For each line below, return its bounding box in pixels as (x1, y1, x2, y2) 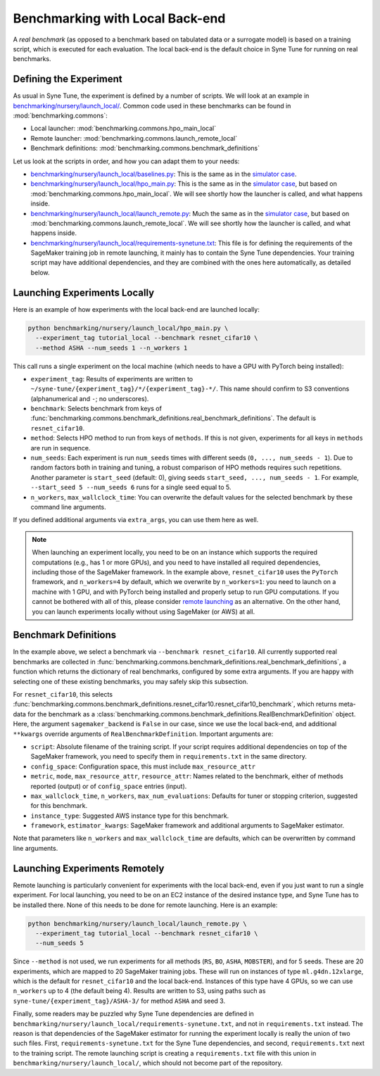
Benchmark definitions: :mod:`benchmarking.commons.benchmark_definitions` (30, 144, 260, 153)
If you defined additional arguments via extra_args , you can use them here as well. (13, 516, 259, 524)
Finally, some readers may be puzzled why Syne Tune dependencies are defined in (13, 1010, 255, 1018)
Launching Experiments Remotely (13, 862, 165, 874)
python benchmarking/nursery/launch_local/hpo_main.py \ (27, 324, 229, 332)
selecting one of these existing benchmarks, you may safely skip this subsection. (13, 677, 249, 685)
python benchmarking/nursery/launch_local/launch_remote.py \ (27, 919, 247, 928)
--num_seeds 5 (35, 939, 84, 947)
